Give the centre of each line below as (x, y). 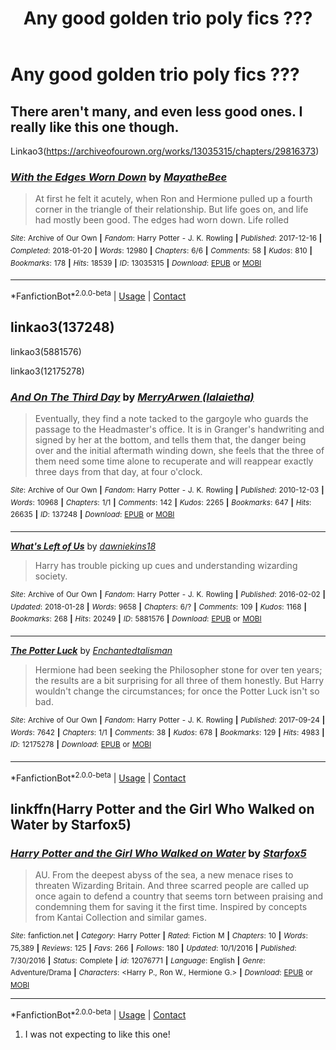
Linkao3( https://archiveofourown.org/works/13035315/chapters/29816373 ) (165, 151)
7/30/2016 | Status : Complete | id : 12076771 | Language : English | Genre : (138, 960)
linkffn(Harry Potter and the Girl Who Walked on (162, 808)
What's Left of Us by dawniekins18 (83, 546)
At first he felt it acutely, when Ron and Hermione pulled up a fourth (173, 199)
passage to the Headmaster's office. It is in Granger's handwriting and (179, 429)
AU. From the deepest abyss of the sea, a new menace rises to (164, 875)
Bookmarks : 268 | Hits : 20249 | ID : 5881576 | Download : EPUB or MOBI (136, 619)
